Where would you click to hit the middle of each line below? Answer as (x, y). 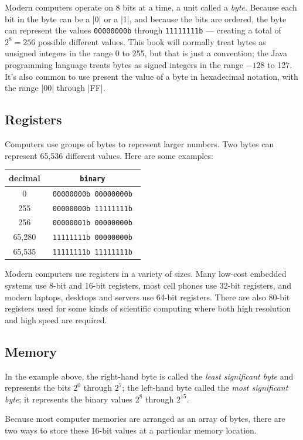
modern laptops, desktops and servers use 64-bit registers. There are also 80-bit (147, 297)
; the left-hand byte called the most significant (205, 387)
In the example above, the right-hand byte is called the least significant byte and (149, 376)
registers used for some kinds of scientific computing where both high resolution (148, 308)
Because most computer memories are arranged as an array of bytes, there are (145, 419)
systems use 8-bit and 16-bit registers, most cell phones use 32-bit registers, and (148, 285)
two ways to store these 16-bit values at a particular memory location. (131, 430)
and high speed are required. (56, 319)
